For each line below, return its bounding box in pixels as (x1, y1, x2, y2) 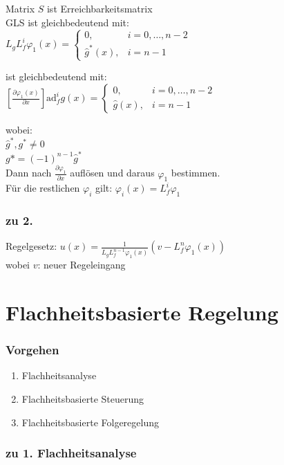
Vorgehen (6, 341, 59, 358)
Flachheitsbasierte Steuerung (21, 391, 144, 405)
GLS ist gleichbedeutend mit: (6, 15, 129, 29)
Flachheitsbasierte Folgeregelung (21, 414, 159, 429)
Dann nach (6, 165, 52, 180)
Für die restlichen (6, 181, 80, 195)
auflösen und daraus (70, 165, 155, 180)
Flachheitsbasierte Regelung (6, 298, 278, 326)
